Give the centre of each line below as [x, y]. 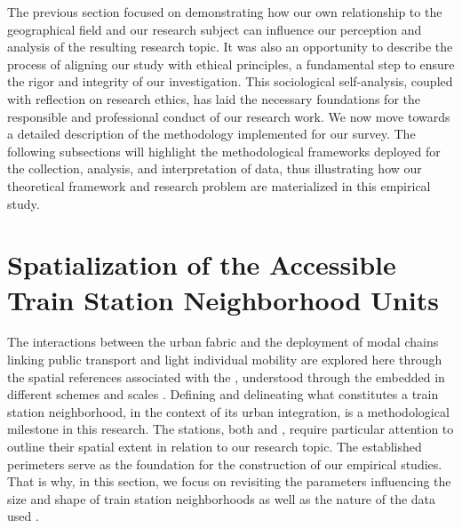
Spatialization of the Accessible [202, 264]
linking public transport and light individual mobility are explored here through [225, 360]
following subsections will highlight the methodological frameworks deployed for [224, 151]
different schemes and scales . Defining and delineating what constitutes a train [223, 394]
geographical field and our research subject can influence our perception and [215, 29]
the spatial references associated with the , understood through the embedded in [226, 376]
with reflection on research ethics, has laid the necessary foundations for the [214, 98]
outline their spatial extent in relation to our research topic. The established [215, 446]
